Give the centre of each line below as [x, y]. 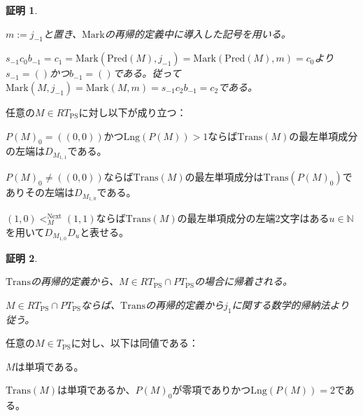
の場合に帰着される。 [243, 281]
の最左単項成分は [224, 177]
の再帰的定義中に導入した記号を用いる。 [198, 33]
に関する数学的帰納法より [291, 304]
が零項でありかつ [212, 390]
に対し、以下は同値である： [135, 343]
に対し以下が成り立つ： [133, 112]
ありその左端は [40, 192]
